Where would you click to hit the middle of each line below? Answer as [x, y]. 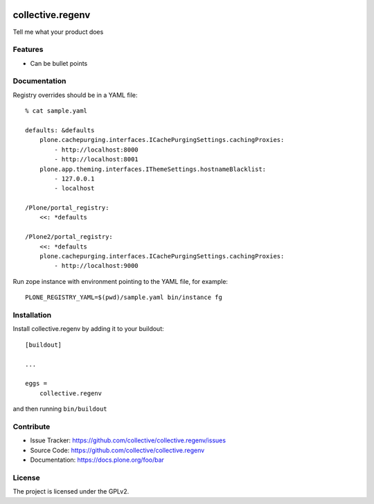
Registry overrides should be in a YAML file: [75, 95]
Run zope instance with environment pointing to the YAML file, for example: [121, 281]
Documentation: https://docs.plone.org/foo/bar [97, 460]
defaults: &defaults [60, 130]
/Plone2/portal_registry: [69, 237]
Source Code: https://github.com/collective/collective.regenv [117, 450]
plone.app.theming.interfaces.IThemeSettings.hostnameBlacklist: [153, 169]
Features [28, 50]
